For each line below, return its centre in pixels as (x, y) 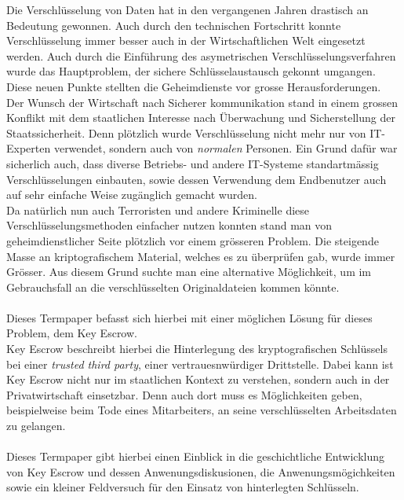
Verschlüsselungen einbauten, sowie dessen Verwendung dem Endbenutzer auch (197, 179)
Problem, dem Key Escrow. (72, 333)
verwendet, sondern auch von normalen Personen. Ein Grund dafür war (226, 148)
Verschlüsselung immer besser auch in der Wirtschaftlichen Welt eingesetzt (186, 40)
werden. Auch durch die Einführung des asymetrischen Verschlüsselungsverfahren (201, 55)
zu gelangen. (36, 426)
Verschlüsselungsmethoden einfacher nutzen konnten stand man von (169, 225)
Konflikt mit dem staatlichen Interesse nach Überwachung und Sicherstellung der (201, 118)
